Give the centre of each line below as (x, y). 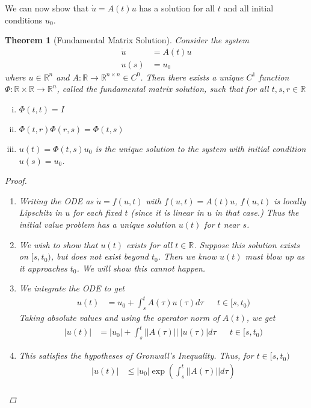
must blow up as (275, 256)
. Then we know (187, 256)
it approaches (43, 268)
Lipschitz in (41, 212)
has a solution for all (177, 8)
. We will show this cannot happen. (141, 268)
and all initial (248, 8)
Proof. (16, 181)
